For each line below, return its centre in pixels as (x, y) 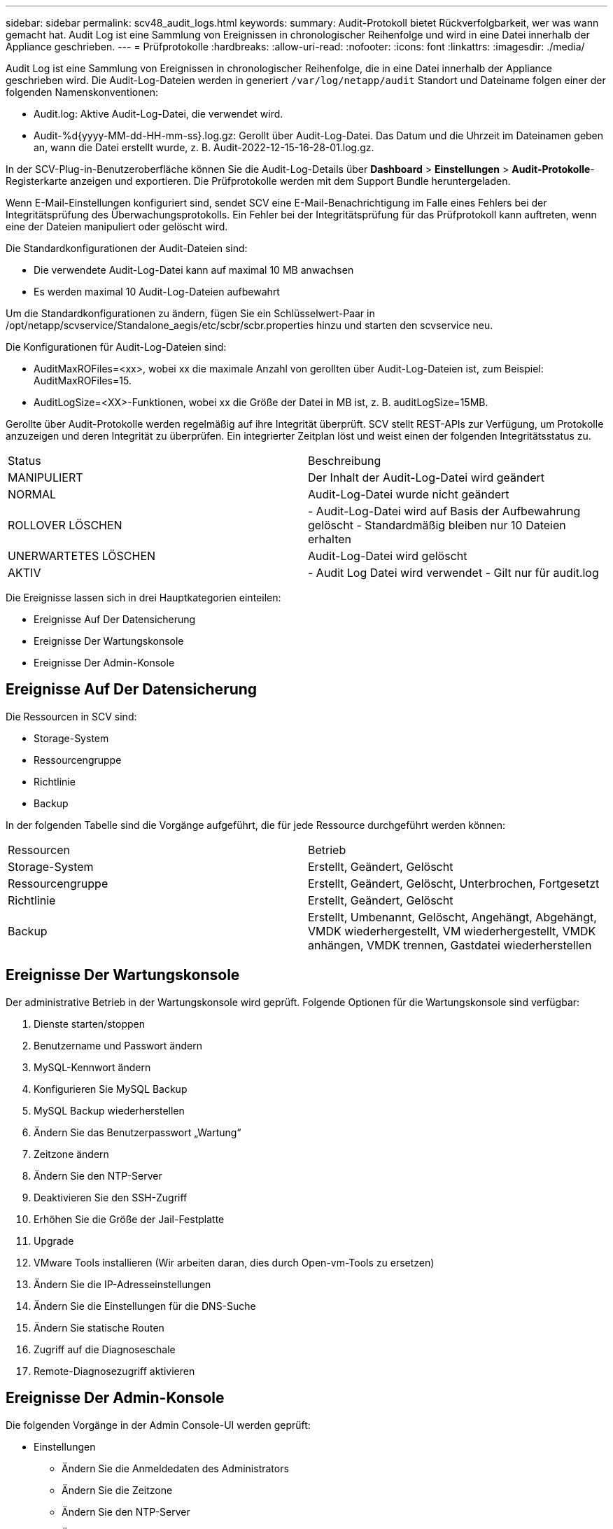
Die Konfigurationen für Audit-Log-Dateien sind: (116, 347)
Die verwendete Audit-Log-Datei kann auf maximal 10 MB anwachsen (194, 270)
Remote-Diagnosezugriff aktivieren (114, 1371)
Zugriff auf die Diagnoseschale (105, 1349)
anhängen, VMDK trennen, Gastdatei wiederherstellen (450, 945)
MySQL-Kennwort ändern (92, 1067)
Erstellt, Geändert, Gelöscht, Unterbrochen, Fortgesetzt (454, 883)
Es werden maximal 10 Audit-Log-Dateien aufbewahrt (157, 292)
